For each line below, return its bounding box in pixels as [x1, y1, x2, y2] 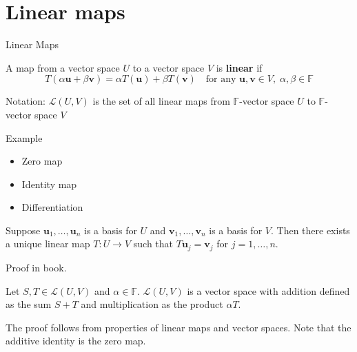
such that [133, 236, 174, 251]
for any [205, 74, 236, 85]
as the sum [6, 297, 52, 311]
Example [6, 130, 43, 145]
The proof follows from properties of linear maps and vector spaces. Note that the [6, 320, 351, 334]
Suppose [6, 222, 41, 237]
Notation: [6, 94, 45, 108]
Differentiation [21, 200, 83, 214]
